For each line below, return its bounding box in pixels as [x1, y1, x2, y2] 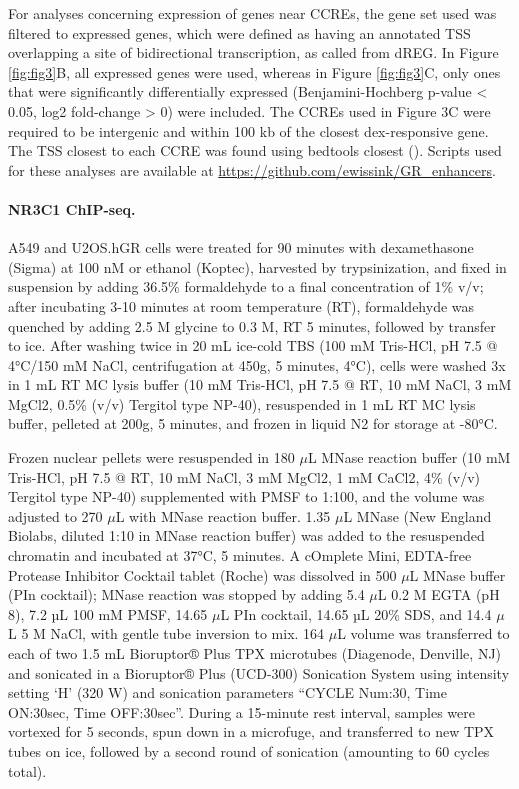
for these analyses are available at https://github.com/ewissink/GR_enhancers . [8, 159, 496, 180]
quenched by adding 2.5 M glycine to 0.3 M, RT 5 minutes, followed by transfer [8, 315, 496, 336]
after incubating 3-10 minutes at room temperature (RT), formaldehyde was [8, 295, 475, 316]
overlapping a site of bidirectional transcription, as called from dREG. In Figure [8, 42, 499, 63]
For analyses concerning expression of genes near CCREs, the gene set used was [8, 3, 497, 23]
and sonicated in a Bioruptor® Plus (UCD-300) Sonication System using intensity [8, 662, 510, 683]
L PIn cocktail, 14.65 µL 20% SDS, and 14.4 [220, 603, 492, 624]
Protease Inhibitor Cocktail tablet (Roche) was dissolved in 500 [8, 564, 397, 585]
